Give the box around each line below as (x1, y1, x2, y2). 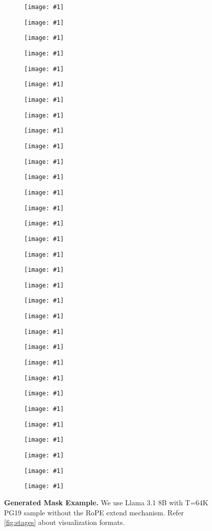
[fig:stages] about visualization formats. (4, 517, 125, 527)
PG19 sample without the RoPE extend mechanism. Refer (4, 507, 184, 517)
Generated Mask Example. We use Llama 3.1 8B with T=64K (4, 497, 208, 507)
